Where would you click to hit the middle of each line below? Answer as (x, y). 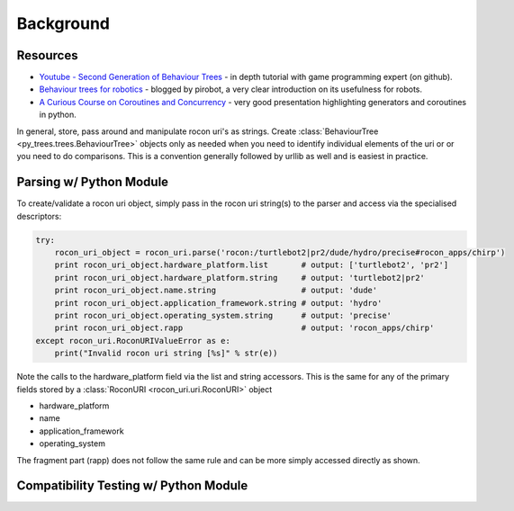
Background (63, 23)
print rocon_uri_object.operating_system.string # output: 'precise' (223, 316)
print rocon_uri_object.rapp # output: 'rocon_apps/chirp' (244, 328)
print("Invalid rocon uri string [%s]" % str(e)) (166, 354)
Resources (47, 55)
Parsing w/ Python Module (93, 182)
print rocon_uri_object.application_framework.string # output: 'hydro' (218, 303)
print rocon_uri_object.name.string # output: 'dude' (216, 291)
